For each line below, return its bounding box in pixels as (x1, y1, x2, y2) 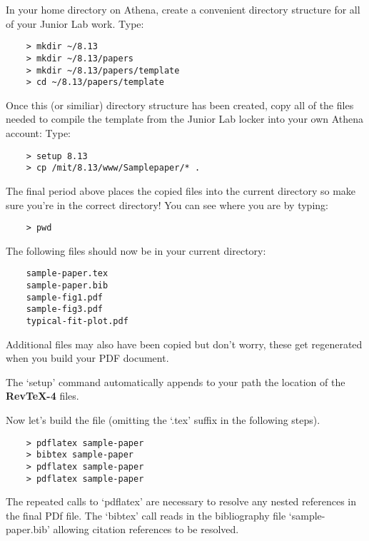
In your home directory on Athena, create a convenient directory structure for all (6, 2, 360, 16)
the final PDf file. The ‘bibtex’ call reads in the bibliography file (6, 507, 286, 522)
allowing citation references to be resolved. (53, 522, 239, 537)
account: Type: (6, 126, 71, 140)
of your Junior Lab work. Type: (6, 16, 144, 31)
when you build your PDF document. (6, 350, 169, 365)
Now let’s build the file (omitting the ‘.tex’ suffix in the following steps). (6, 413, 320, 427)
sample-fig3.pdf (26, 304, 103, 315)
